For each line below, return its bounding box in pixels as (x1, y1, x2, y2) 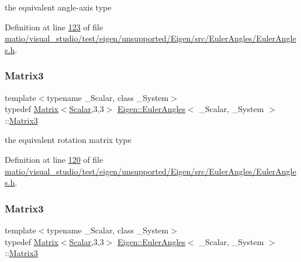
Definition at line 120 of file (5, 153, 103, 165)
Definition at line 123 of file (5, 20, 103, 33)
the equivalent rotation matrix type (5, 134, 132, 146)
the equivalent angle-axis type (5, 1, 112, 13)
